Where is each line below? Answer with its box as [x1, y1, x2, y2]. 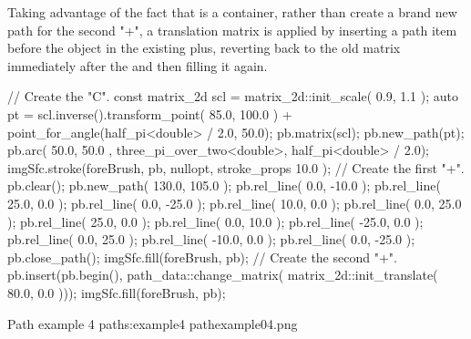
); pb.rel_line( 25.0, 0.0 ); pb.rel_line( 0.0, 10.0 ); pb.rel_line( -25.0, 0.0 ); [7, 211, 424, 231]
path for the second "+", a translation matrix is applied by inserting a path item [7, 20, 457, 39]
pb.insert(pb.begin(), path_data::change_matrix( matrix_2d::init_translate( [7, 265, 438, 284]
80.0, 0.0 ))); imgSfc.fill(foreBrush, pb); [7, 282, 226, 302]
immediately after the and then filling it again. [7, 56, 268, 75]
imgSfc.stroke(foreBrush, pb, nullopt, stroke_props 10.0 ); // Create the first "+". [7, 158, 465, 177]
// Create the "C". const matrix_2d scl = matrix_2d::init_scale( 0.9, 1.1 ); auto [7, 87, 458, 106]
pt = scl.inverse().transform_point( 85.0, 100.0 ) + [7, 104, 292, 123]
